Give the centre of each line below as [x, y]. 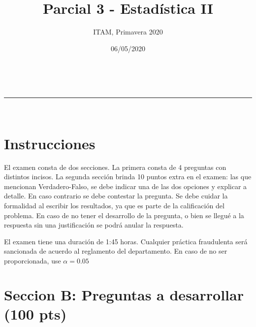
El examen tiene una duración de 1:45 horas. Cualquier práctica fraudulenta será [126, 241]
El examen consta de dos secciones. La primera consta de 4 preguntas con [115, 167]
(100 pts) [35, 313]
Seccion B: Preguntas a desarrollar [124, 294]
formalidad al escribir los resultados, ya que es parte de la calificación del [114, 205]
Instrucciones [50, 143]
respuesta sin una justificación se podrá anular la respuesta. [94, 225]
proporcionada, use [32, 260]
